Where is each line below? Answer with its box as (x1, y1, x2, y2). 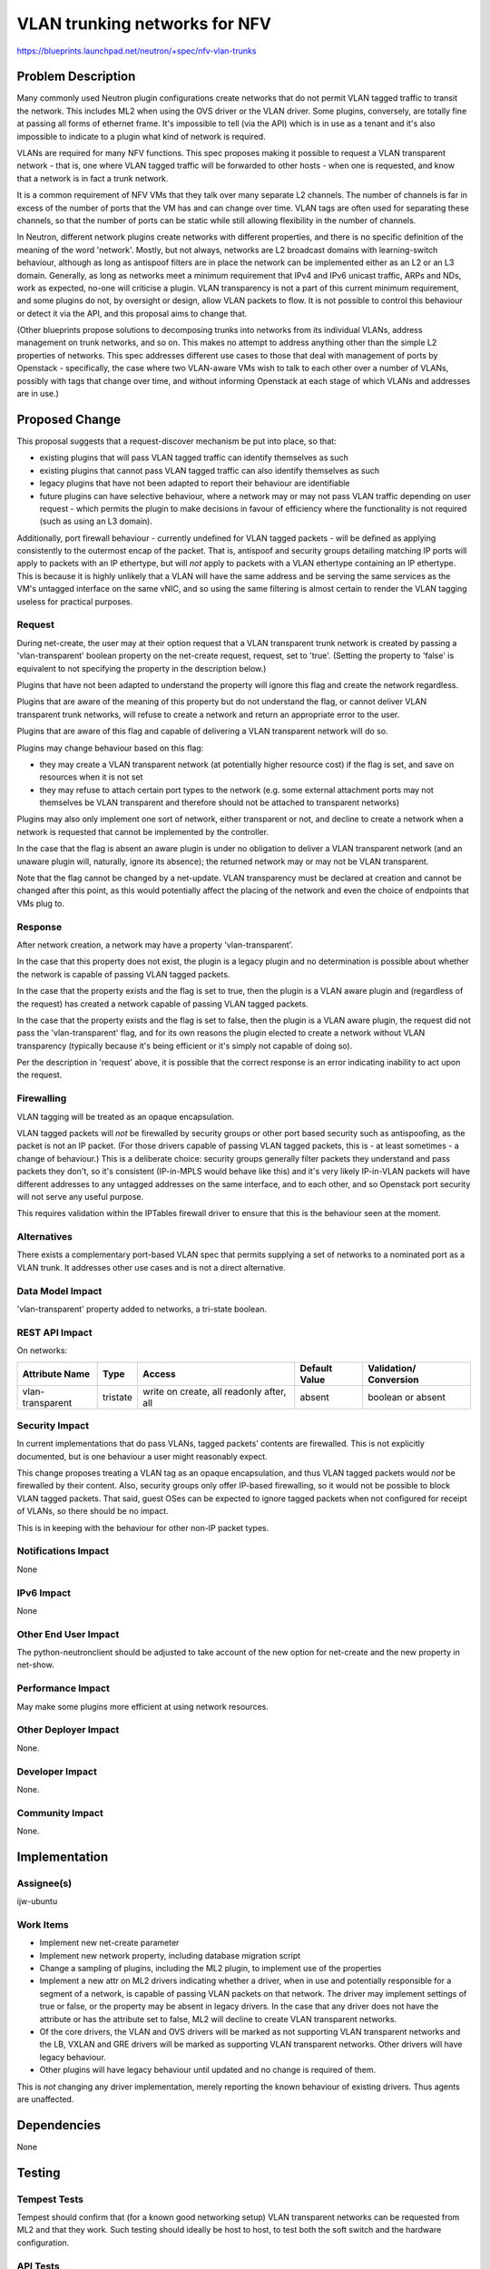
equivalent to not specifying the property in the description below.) (16, 663, 267, 673)
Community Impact (16, 1806, 103, 1819)
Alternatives (16, 1231, 73, 1243)
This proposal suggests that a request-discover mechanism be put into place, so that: (16, 436, 337, 447)
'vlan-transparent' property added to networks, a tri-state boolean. (16, 1303, 268, 1315)
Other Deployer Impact (16, 1724, 120, 1736)
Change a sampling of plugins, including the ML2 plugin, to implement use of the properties (39, 1963, 382, 1974)
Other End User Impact (16, 1627, 120, 1640)
